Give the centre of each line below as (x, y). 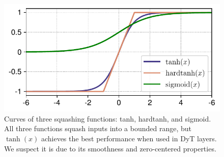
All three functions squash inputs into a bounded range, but (98, 128)
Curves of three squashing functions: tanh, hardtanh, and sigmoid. (108, 118)
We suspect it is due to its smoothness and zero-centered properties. (110, 148)
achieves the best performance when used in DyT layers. (129, 139)
